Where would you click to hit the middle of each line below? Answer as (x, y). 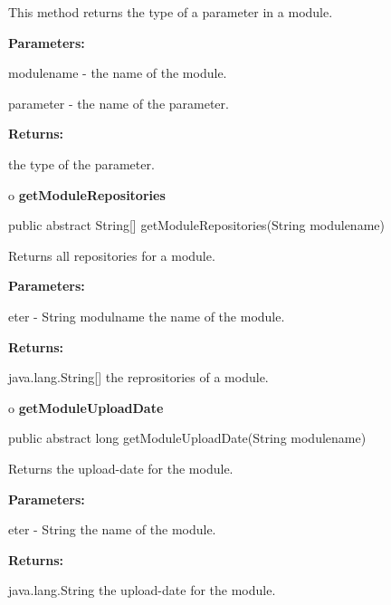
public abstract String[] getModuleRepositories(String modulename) (196, 225)
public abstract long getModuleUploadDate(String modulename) (187, 438)
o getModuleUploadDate (86, 407)
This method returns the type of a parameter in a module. (171, 12)
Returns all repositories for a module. (112, 255)
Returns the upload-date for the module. (121, 468)
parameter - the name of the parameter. (119, 103)
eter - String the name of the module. (112, 529)
